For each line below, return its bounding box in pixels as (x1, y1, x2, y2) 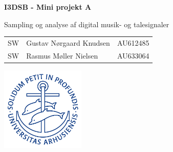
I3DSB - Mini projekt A (4, 2, 92, 12)
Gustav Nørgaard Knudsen (26, 37, 110, 48)
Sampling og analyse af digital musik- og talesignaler (4, 18, 169, 29)
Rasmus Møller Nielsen (26, 50, 98, 61)
